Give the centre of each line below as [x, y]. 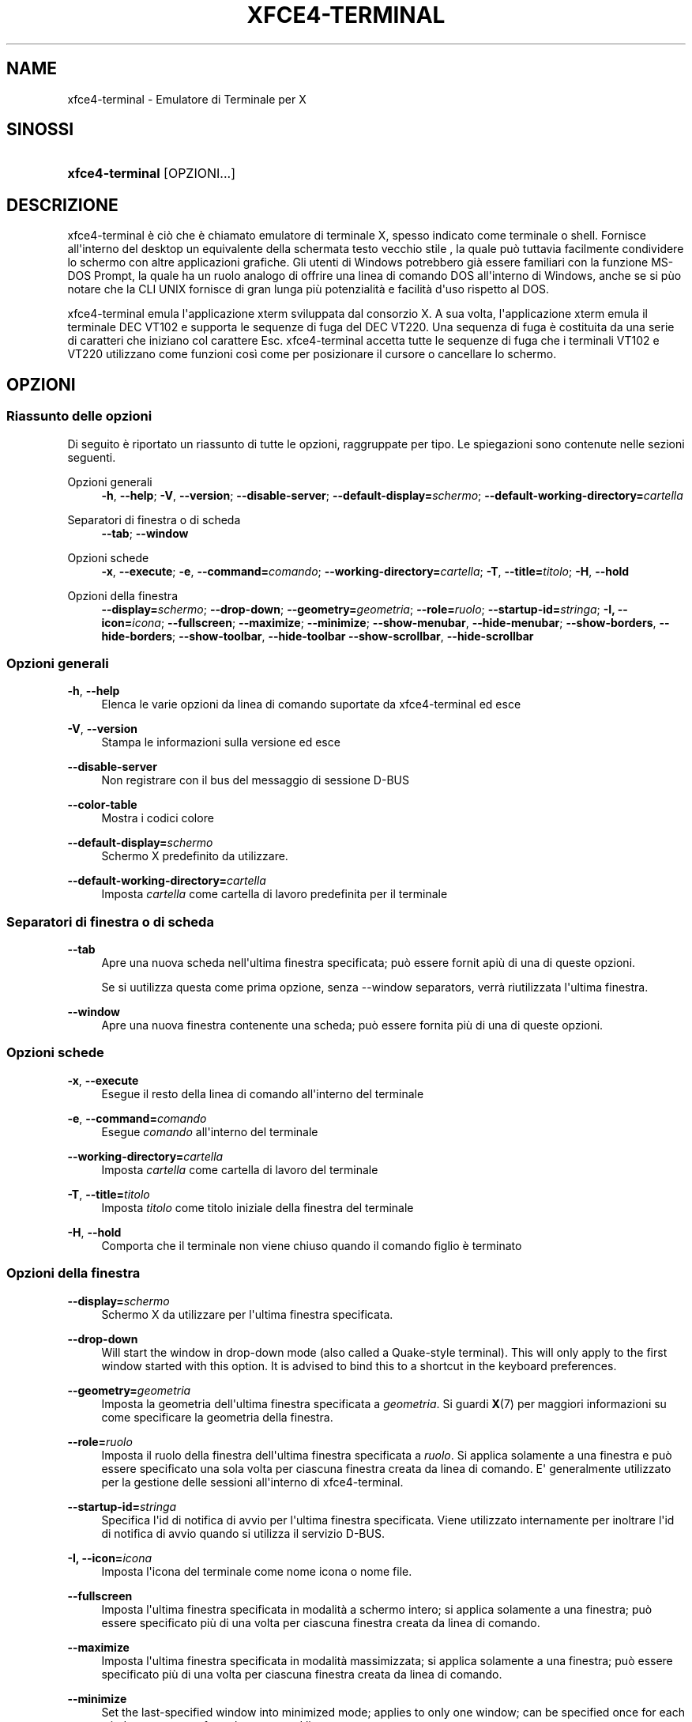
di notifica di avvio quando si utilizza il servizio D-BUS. [243, 1533]
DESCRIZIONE [62, 205]
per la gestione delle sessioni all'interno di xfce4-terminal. [252, 1482]
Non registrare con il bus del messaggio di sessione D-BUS [255, 780]
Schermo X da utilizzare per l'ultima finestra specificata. [247, 1314]
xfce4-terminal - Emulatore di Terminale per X [187, 99]
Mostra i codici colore [158, 818]
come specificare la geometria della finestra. [217, 1417]
